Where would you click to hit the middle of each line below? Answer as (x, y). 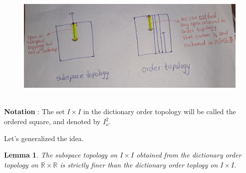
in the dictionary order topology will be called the (159, 111)
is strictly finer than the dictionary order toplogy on (139, 164)
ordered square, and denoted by (52, 121)
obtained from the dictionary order (189, 155)
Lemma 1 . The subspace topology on (61, 155)
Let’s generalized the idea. (44, 138)
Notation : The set (34, 111)
